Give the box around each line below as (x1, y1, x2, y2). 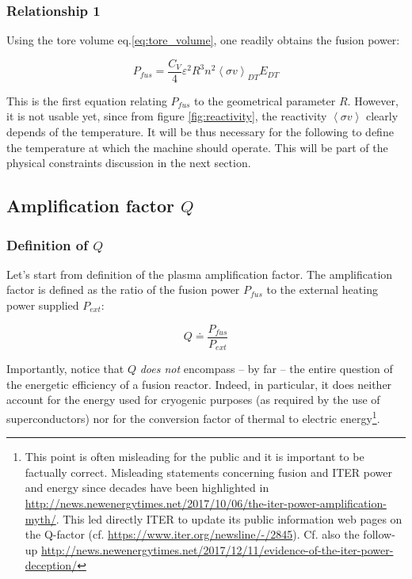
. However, (347, 92, 399, 109)
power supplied (6, 297, 79, 314)
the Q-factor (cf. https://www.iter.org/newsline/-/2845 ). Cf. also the (25, 526, 360, 543)
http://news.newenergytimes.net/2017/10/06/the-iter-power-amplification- (25, 494, 387, 511)
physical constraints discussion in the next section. (6, 154, 251, 171)
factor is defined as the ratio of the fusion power (6, 281, 240, 298)
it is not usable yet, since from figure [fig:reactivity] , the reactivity (6, 108, 327, 124)
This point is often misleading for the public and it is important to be (25, 448, 364, 465)
